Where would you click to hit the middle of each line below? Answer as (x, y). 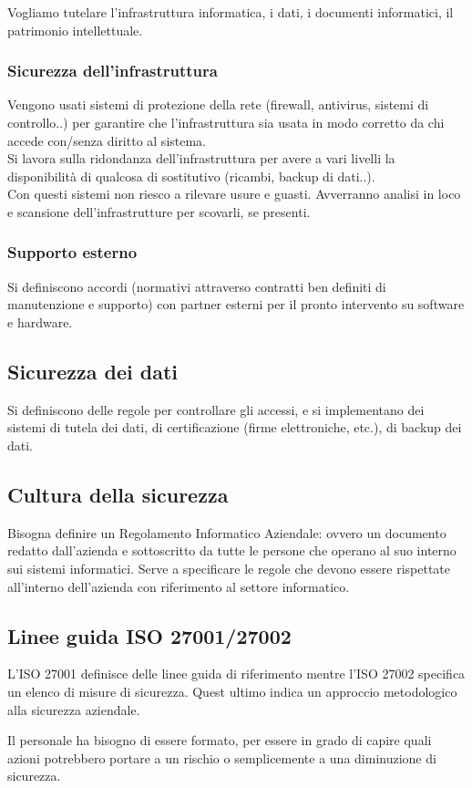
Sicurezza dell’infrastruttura (113, 71)
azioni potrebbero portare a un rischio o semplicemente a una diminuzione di (222, 757)
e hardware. (40, 321)
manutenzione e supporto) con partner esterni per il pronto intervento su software (236, 304)
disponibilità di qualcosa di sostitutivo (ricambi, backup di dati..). (191, 176)
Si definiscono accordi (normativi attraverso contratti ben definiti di (197, 286)
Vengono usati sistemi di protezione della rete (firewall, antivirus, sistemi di (218, 104)
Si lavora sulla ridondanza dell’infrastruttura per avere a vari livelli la (201, 158)
